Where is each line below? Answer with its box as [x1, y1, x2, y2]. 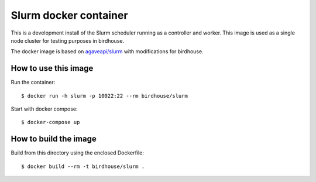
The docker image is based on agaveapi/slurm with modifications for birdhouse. [11, 48, 204, 55]
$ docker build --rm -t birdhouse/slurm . [21, 163, 145, 170]
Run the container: [11, 79, 56, 86]
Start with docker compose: [11, 105, 78, 112]
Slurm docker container [11, 9, 128, 22]
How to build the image [11, 134, 97, 144]
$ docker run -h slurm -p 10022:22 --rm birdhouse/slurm [21, 92, 188, 99]
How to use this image [11, 63, 94, 73]
